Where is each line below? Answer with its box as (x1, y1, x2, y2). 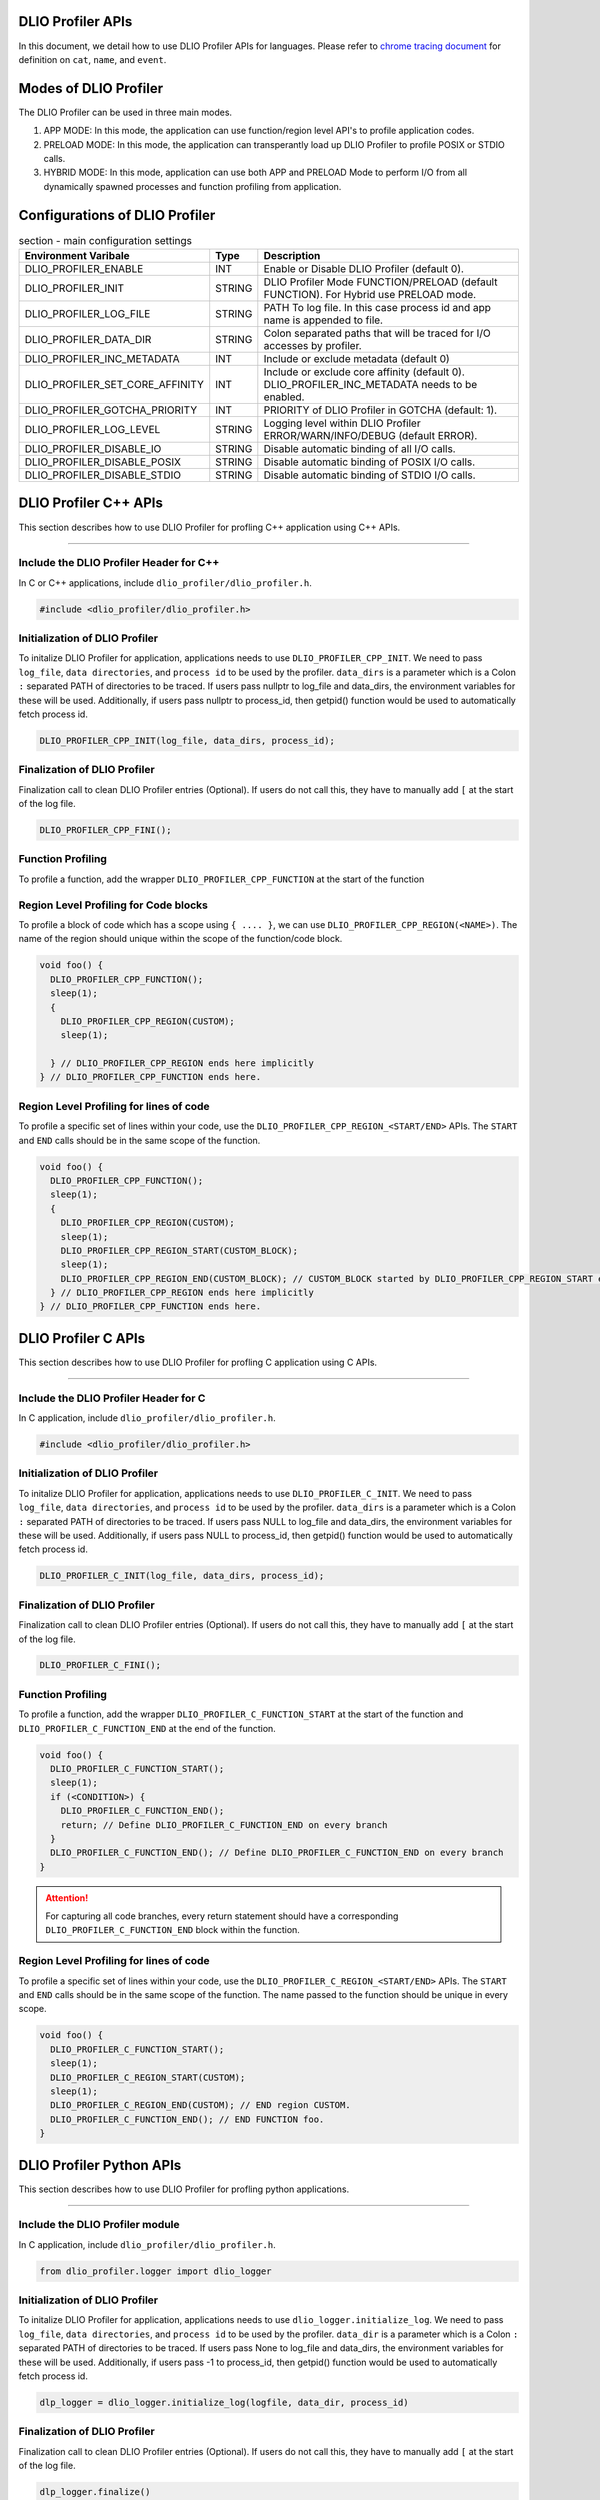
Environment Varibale (24, 249, 130, 263)
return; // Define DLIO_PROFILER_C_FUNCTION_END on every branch (60, 1819, 388, 1830)
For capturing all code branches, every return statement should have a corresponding (45, 1910, 399, 1922)
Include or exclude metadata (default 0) (263, 352, 450, 366)
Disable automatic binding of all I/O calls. (263, 442, 456, 456)
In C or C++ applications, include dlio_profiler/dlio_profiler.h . (18, 576, 312, 589)
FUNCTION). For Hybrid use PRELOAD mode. (263, 288, 477, 302)
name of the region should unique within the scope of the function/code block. (18, 933, 343, 945)
